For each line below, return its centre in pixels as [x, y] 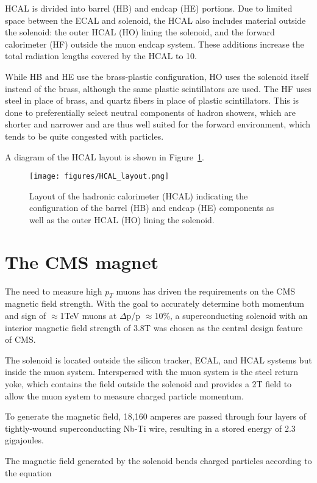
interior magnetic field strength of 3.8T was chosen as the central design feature [154, 327]
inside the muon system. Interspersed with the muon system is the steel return [152, 372]
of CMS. [20, 339]
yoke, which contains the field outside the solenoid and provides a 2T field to [148, 384]
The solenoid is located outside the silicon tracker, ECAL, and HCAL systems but [158, 360]
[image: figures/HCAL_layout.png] [99, 177]
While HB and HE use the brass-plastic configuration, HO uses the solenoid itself [157, 76]
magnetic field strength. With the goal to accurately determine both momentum [155, 303]
